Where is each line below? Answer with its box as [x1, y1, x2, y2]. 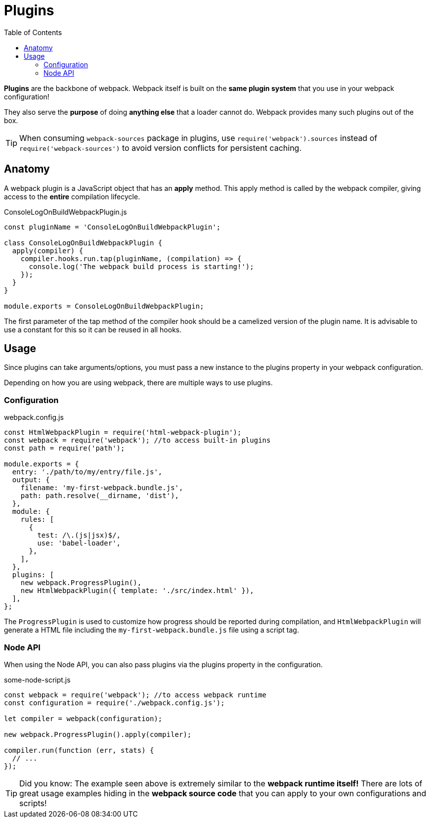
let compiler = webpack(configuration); [4, 714, 163, 723]
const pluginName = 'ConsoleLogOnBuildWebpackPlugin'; [4, 223, 221, 231]
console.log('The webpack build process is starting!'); [29, 262, 254, 271]
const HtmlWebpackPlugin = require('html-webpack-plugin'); [4, 428, 242, 437]
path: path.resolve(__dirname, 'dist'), [20, 492, 179, 500]
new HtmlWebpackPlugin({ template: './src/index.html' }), [20, 587, 254, 595]
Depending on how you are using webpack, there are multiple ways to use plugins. [4, 378, 273, 387]
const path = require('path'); [4, 444, 125, 453]
